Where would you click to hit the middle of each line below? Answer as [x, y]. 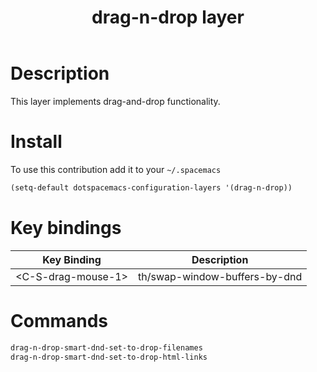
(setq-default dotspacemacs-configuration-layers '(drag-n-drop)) [151, 187]
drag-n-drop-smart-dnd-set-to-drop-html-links [109, 357]
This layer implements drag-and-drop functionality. [115, 101]
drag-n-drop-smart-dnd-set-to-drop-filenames [106, 347]
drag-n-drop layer [168, 17]
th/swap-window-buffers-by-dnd [220, 276]
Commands [59, 320]
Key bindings [66, 227]
